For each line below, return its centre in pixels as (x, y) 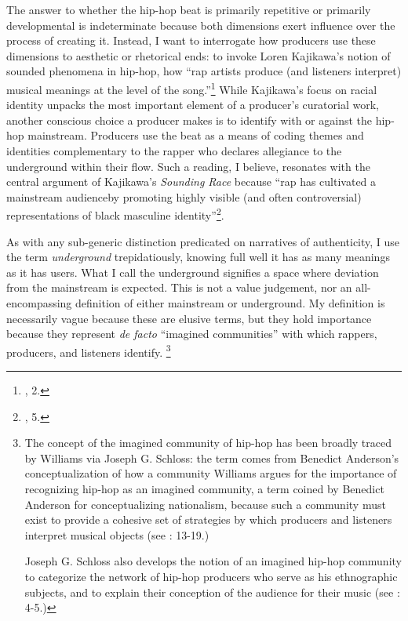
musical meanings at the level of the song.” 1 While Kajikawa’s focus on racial (192, 88)
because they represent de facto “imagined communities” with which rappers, (192, 334)
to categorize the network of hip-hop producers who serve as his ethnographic (211, 576)
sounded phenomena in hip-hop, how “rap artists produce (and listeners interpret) (204, 71)
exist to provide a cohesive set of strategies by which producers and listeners (208, 519)
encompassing (39, 303)
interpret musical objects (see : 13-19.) (117, 534)
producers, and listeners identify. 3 (89, 350)
